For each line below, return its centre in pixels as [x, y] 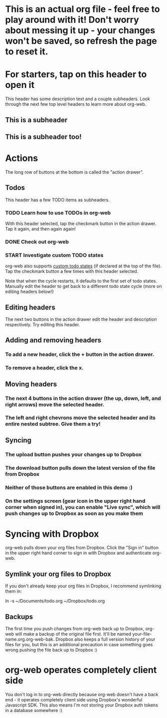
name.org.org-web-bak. [30, 639]
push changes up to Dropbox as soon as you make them [74, 513]
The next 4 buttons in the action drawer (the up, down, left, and [83, 398]
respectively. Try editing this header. [43, 324]
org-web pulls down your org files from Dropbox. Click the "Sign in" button [82, 548]
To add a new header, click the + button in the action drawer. [80, 354]
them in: [13, 591]
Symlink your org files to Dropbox [58, 574]
